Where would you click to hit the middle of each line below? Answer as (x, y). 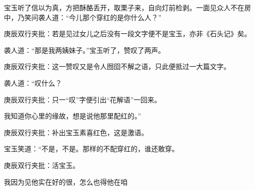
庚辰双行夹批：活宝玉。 (42, 165)
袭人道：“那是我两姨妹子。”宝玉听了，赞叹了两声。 (85, 50)
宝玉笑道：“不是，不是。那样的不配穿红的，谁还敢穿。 (91, 149)
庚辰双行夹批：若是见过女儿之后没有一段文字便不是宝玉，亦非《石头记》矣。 (127, 34)
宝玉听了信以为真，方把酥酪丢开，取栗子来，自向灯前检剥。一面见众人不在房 (127, 7)
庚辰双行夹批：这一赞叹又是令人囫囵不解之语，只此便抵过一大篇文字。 (117, 66)
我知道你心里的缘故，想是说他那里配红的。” (73, 116)
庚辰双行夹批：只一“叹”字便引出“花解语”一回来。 (83, 99)
